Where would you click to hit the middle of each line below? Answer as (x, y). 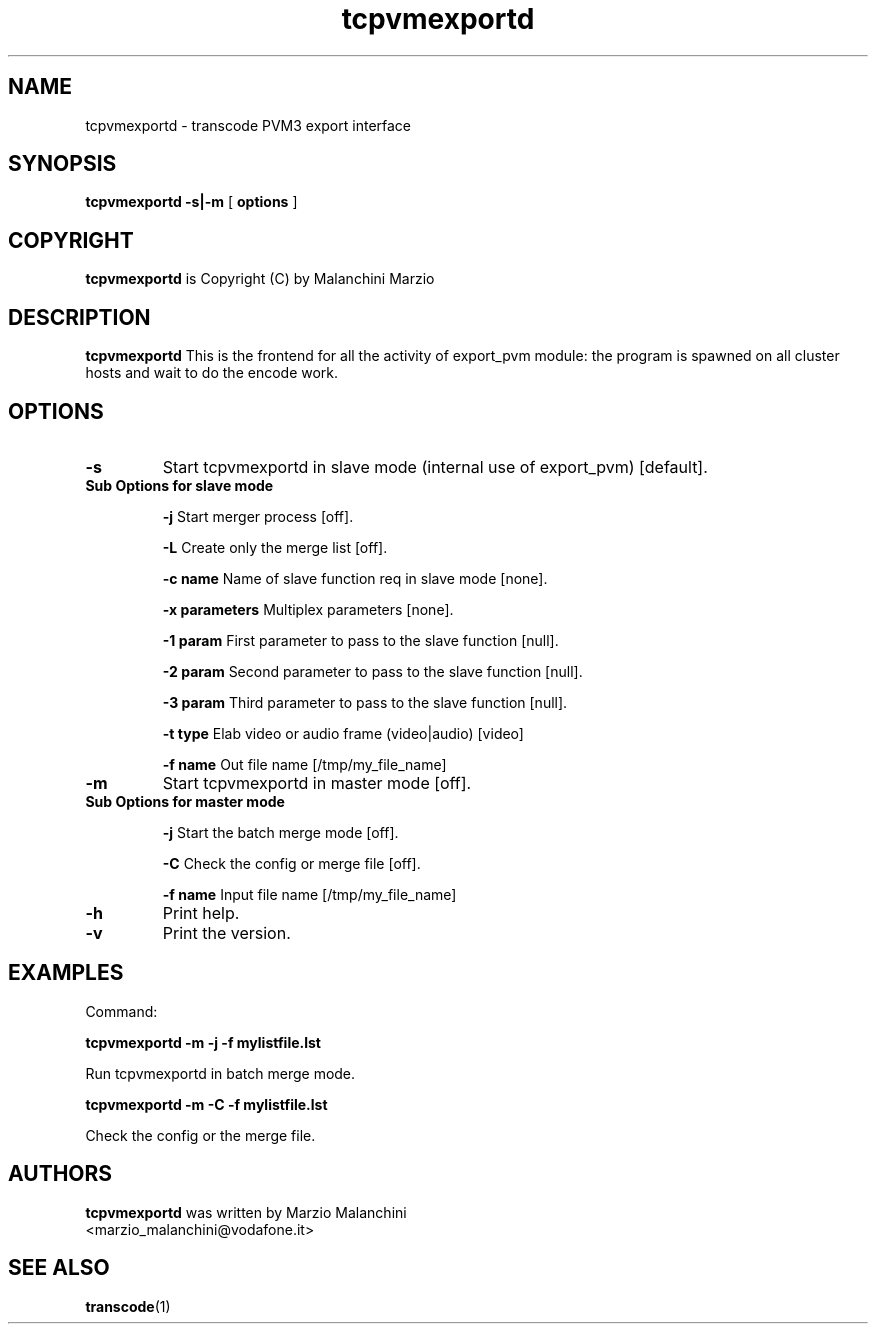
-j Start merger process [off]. (258, 516)
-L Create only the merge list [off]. (275, 547)
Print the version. (226, 932)
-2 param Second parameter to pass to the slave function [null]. (372, 671)
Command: (121, 1011)
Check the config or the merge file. (200, 1135)
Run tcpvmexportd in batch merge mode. (220, 1073)
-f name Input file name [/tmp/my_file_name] (309, 894)
